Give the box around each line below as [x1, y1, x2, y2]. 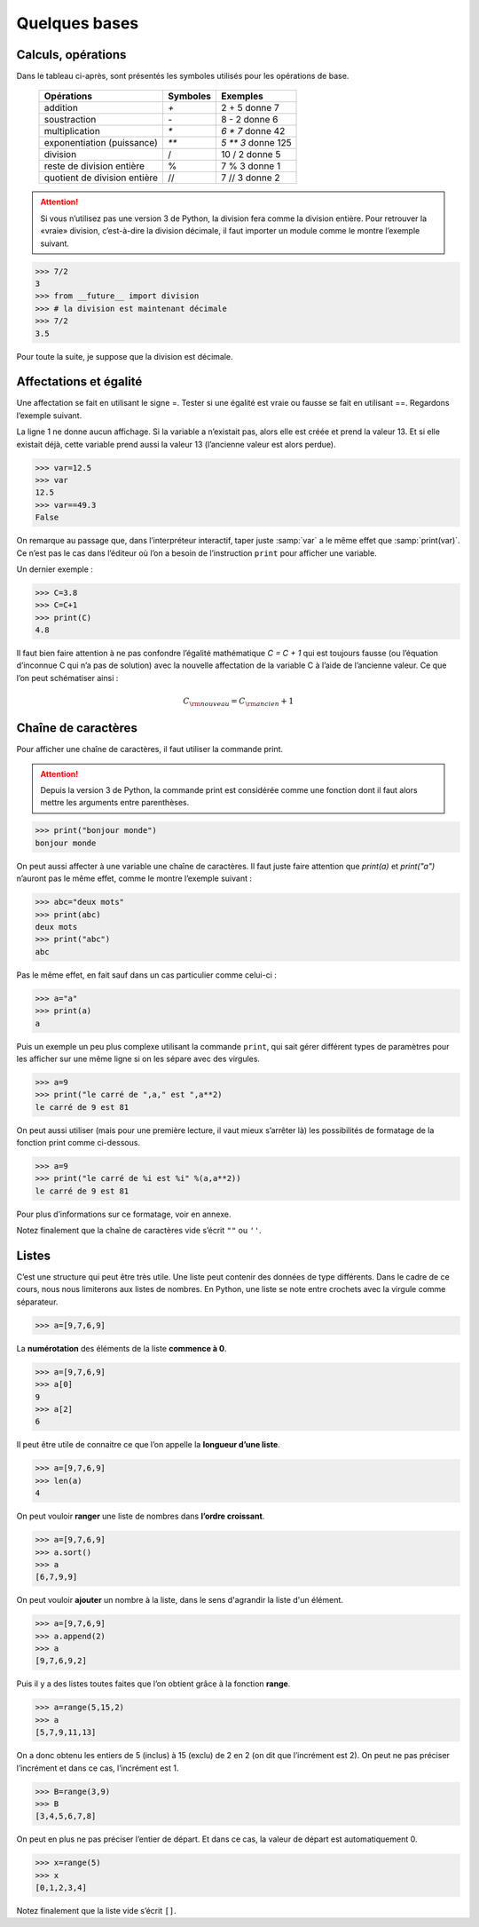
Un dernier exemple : [16, 564, 93, 575]
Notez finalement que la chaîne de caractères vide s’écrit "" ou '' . [16, 1225, 262, 1236]
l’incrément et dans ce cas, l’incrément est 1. [16, 1763, 179, 1773]
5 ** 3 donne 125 [220, 137, 292, 149]
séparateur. [16, 1297, 59, 1307]
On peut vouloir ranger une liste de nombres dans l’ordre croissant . [16, 1511, 265, 1522]
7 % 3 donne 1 [220, 160, 281, 172]
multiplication [43, 125, 101, 138]
